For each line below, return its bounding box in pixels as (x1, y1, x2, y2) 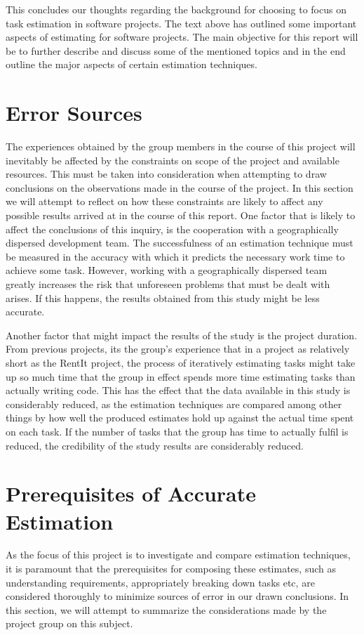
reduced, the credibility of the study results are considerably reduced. (6, 438, 304, 452)
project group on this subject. (6, 616, 133, 631)
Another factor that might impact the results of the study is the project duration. (6, 327, 358, 342)
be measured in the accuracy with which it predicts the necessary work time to (6, 249, 345, 263)
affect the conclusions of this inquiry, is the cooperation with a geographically (6, 221, 339, 236)
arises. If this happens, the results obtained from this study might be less (6, 290, 320, 305)
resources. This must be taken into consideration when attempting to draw (6, 166, 327, 181)
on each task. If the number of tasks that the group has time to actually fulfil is (6, 424, 349, 438)
